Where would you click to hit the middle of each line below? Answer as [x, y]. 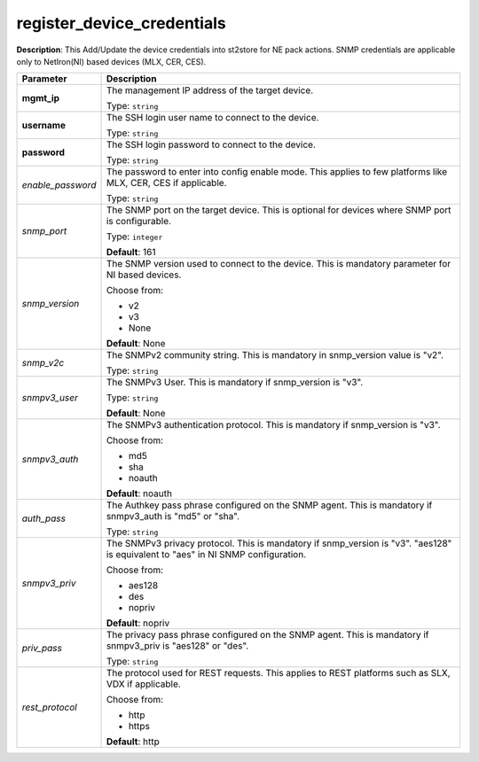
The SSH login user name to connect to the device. [212, 118]
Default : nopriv [138, 623]
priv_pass [42, 649]
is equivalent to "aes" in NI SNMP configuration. [206, 555]
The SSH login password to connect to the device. [211, 144]
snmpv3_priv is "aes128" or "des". [177, 646]
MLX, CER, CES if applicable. [166, 183]
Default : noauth [139, 494]
